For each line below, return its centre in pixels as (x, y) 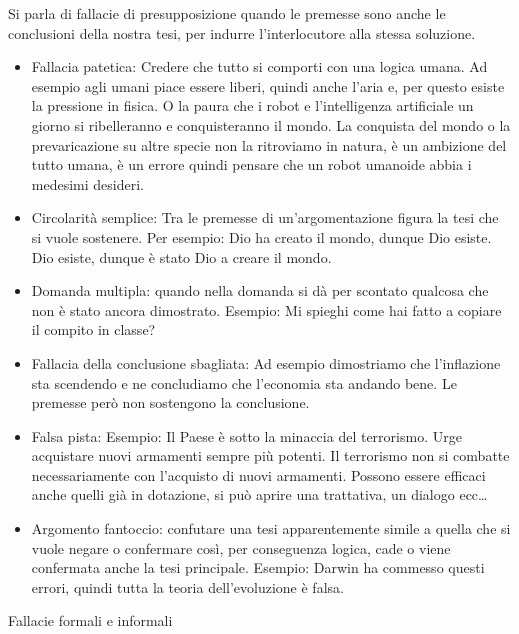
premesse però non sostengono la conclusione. (170, 402)
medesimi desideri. (87, 183)
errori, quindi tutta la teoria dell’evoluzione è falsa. (187, 586)
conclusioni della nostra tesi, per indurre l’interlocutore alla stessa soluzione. (242, 32)
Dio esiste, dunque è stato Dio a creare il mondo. (181, 256)
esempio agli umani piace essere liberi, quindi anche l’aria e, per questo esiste (268, 85)
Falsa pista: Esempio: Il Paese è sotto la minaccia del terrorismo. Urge (246, 435)
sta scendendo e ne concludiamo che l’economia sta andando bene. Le (244, 382)
